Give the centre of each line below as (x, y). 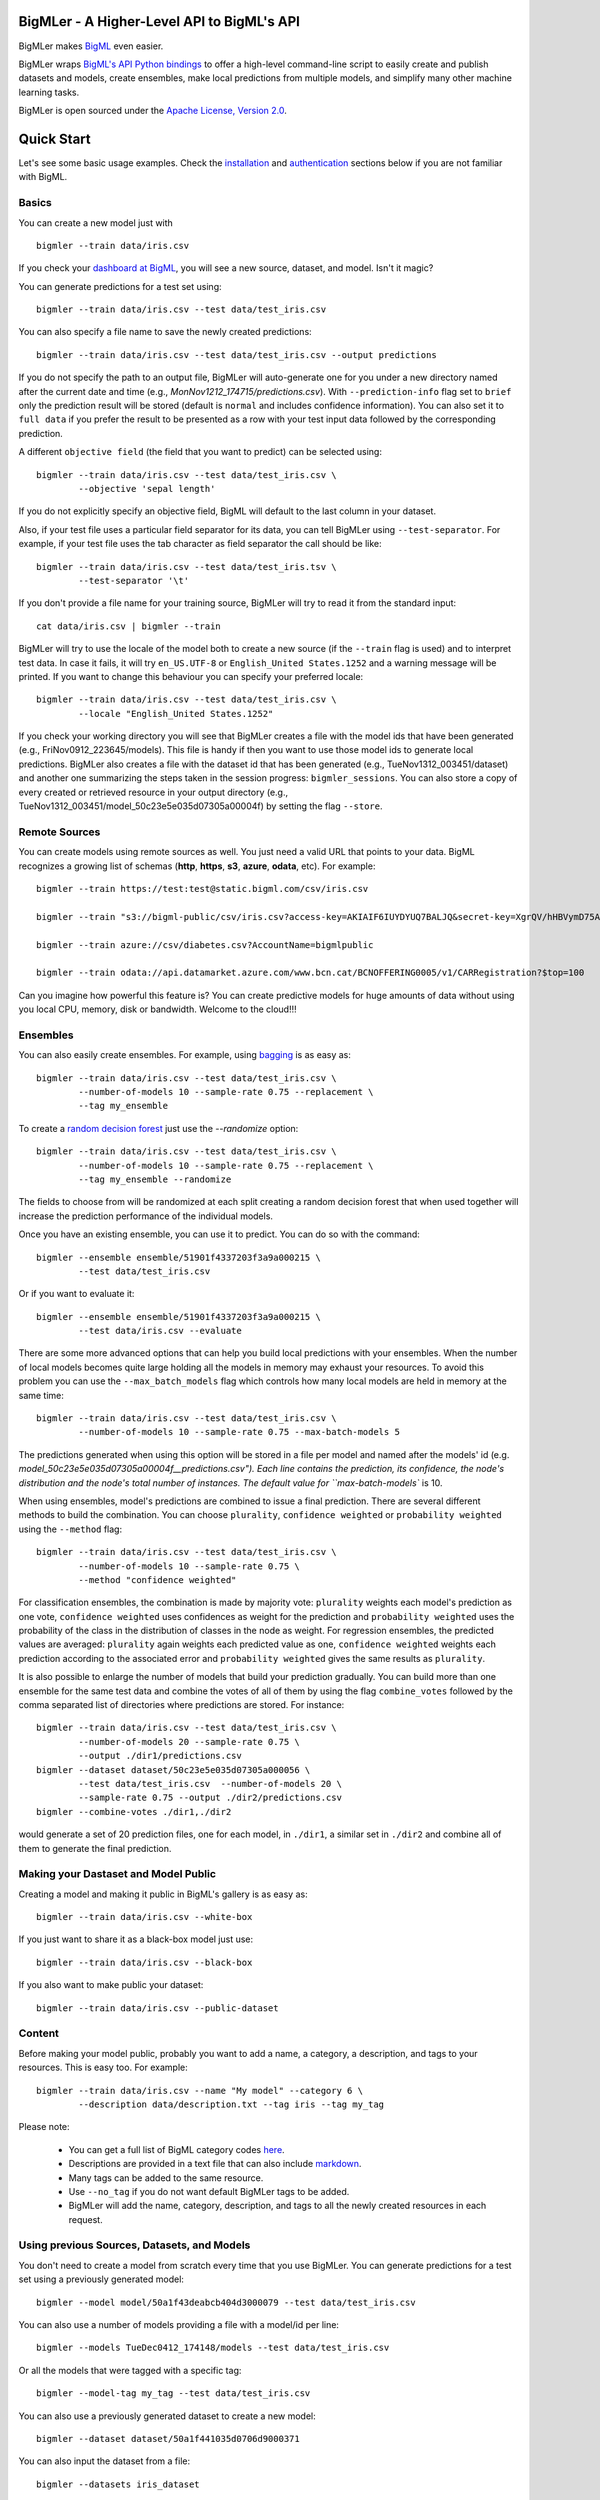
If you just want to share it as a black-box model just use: (136, 1939)
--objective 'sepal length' (147, 488)
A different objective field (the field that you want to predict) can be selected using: (200, 452)
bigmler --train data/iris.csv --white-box (144, 1917)
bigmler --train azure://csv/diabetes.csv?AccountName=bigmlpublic (205, 944)
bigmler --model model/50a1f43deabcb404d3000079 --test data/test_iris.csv (226, 2302)
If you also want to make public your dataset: (111, 1985)
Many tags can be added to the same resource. (166, 2177)
